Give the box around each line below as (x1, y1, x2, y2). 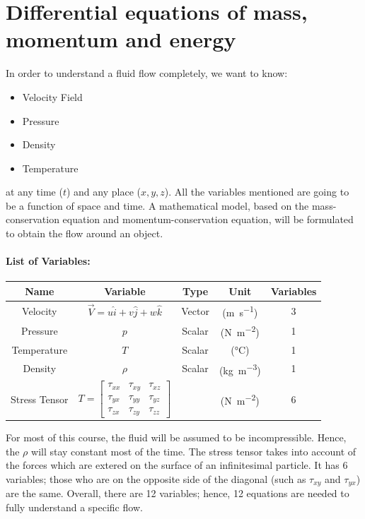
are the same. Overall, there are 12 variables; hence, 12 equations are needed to (6, 486, 349, 501)
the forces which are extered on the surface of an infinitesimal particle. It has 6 (6, 458, 348, 472)
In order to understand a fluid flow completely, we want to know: (6, 66, 288, 80)
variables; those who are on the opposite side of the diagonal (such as (6, 471, 306, 486)
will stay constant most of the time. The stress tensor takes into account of (31, 443, 357, 458)
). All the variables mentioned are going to (164, 184, 349, 199)
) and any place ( (66, 184, 141, 199)
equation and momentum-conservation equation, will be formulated (62, 212, 354, 227)
